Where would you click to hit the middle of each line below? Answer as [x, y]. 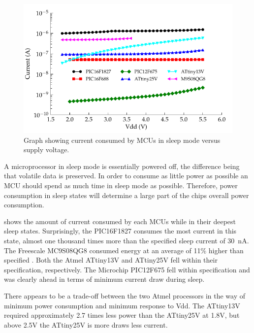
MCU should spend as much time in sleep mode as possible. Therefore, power [121, 185]
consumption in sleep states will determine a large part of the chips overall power [127, 195]
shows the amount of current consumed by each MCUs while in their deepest [120, 221]
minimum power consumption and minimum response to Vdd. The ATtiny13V [122, 305]
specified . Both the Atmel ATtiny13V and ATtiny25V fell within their [111, 260]
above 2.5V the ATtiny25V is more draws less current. [86, 324]
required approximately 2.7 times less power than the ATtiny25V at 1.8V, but [122, 315]
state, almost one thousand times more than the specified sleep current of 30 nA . [127, 241]
